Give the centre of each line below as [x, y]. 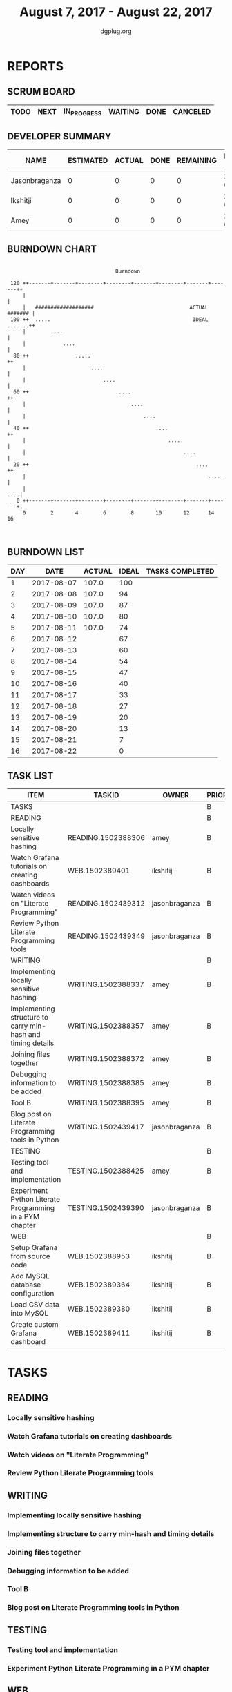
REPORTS [36, 66]
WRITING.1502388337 [106, 984]
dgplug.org [116, 31]
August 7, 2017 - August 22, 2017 [116, 12]
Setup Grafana [34, 1248]
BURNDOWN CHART [52, 249]
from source [30, 1256]
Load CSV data [35, 1305]
